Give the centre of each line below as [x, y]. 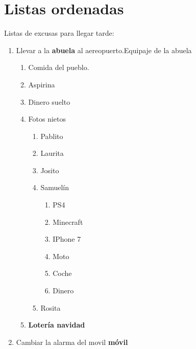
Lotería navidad [57, 325]
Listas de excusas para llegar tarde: [59, 33]
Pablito [52, 136]
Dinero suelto [49, 101]
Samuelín [55, 187]
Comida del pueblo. [59, 67]
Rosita [51, 307]
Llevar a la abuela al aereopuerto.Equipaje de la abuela [104, 50]
